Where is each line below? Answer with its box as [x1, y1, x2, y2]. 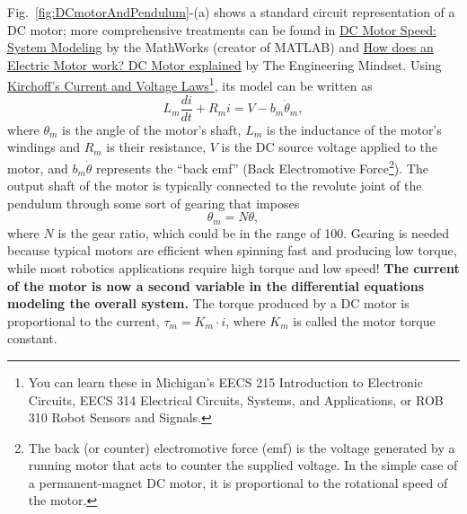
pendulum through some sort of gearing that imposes [7, 193, 300, 212]
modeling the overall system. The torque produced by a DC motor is [7, 294, 410, 313]
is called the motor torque [293, 311, 436, 330]
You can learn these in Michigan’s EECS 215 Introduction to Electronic [28, 372, 423, 391]
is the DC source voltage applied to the [221, 137, 437, 156]
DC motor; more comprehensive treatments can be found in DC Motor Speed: [7, 20, 436, 39]
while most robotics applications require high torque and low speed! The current [7, 258, 460, 277]
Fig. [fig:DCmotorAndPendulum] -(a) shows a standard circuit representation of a [7, 3, 455, 21]
